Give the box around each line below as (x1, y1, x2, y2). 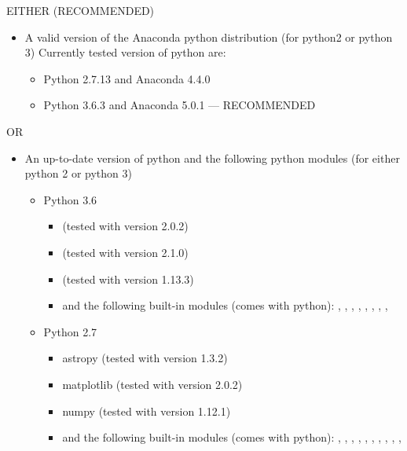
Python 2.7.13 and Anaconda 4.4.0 (43, 70, 211, 86)
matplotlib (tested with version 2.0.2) (62, 376, 243, 392)
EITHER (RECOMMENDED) (6, 2, 155, 18)
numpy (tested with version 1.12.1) (62, 402, 231, 419)
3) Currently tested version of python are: (24, 44, 226, 60)
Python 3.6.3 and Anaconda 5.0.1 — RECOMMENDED (43, 97, 316, 113)
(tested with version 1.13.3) (62, 270, 194, 287)
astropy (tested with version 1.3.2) (62, 350, 228, 366)
